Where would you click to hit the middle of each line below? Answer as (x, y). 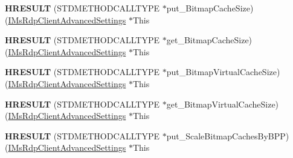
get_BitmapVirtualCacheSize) (223, 104)
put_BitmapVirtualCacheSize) (223, 72)
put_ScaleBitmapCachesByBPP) (228, 135)
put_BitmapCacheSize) (210, 8)
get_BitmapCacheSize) (209, 40)
